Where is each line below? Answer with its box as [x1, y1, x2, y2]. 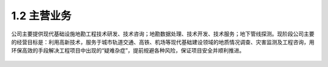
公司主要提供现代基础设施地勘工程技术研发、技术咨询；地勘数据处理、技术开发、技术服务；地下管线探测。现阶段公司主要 [11, 30, 315, 37]
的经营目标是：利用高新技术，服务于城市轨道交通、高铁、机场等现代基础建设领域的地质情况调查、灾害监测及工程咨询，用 [11, 38, 315, 45]
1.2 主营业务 [11, 9, 72, 22]
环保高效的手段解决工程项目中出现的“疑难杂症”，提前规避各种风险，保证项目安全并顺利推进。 [11, 47, 245, 54]
